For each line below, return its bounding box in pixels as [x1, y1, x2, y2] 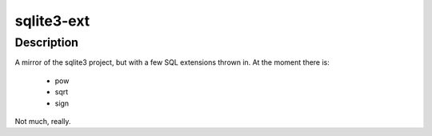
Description [14, 35, 79, 50]
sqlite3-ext [14, 12, 90, 30]
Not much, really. [14, 116, 71, 126]
